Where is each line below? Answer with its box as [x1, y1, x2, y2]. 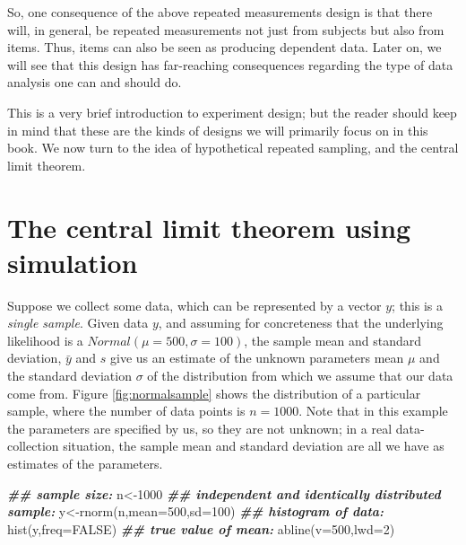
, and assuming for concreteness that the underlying [158, 313, 444, 332]
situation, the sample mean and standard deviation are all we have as [63, 436, 444, 455]
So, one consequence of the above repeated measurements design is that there [7, 3, 433, 21]
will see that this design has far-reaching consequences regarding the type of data [7, 55, 453, 74]
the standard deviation [7, 366, 132, 385]
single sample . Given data [7, 313, 149, 332]
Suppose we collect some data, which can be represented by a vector [7, 295, 382, 314]
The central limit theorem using [7, 208, 411, 245]
